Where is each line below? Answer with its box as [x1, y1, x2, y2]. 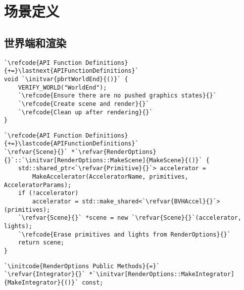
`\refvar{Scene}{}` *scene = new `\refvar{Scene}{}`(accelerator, [18, 214, 242, 222]
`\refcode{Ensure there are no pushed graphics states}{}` [18, 92, 217, 99]
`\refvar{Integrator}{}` [4, 271, 86, 278]
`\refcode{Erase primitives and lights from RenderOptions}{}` [18, 231, 231, 238]
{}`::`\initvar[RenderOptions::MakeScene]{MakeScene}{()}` [4, 156, 202, 164]
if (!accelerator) [18, 190, 79, 197]
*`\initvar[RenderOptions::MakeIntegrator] [89, 271, 235, 278]
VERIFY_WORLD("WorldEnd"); [18, 84, 107, 91]
